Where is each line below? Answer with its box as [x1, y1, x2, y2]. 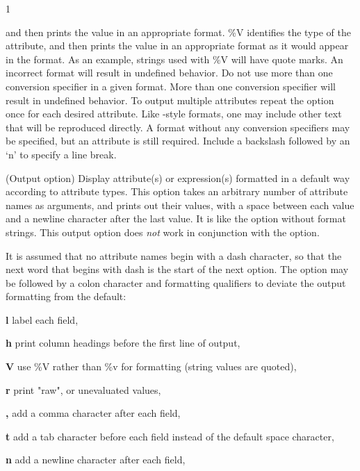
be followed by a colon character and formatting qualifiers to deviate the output [6, 275, 346, 290]
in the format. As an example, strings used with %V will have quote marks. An [6, 51, 343, 66]
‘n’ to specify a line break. [6, 147, 117, 161]
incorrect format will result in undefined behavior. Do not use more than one [6, 65, 333, 80]
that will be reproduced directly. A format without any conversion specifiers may [6, 119, 350, 134]
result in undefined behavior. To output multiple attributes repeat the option [6, 92, 334, 107]
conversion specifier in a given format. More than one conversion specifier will [6, 78, 336, 93]
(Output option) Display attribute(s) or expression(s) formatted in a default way [6, 170, 350, 185]
